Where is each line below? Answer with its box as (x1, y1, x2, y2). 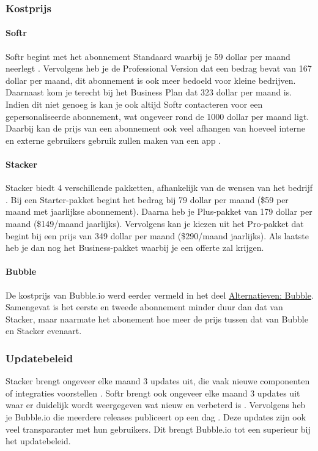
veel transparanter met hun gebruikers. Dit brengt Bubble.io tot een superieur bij (6, 422, 311, 435)
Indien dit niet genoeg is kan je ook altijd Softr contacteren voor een (6, 98, 263, 111)
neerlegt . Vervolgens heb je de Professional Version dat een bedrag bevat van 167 (6, 62, 312, 75)
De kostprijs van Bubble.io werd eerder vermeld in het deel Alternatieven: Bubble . (6, 288, 314, 301)
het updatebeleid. (6, 434, 71, 447)
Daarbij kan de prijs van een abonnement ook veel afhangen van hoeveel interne (6, 122, 306, 135)
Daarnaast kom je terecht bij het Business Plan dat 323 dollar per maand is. (6, 86, 292, 99)
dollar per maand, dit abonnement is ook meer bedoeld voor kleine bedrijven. (6, 73, 296, 86)
